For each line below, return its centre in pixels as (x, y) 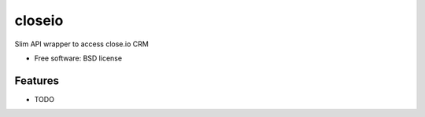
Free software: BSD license (78, 58)
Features (37, 80)
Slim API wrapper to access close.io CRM (81, 44)
